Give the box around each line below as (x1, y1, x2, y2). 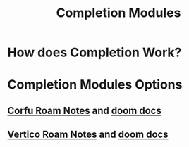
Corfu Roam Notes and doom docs (7, 104, 162, 117)
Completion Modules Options (7, 77, 183, 93)
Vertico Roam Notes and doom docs (7, 129, 169, 141)
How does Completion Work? (7, 44, 182, 60)
